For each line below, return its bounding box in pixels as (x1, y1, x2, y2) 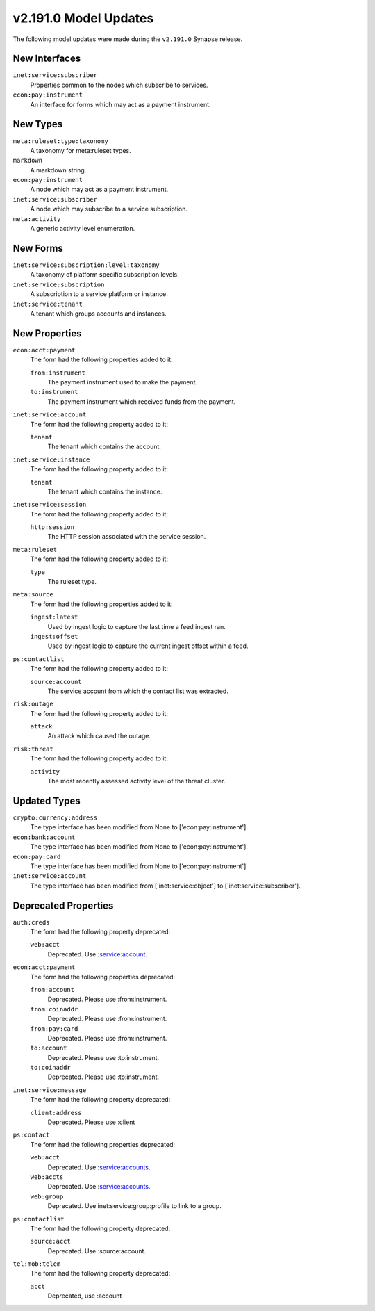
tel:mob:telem (12, 1260, 61, 1268)
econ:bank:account (12, 833, 76, 841)
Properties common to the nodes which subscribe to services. (30, 81, 208, 89)
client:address (30, 1109, 83, 1116)
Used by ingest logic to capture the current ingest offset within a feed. (47, 642, 249, 650)
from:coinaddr (30, 1005, 78, 1013)
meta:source (12, 591, 53, 598)
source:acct (30, 1237, 71, 1246)
